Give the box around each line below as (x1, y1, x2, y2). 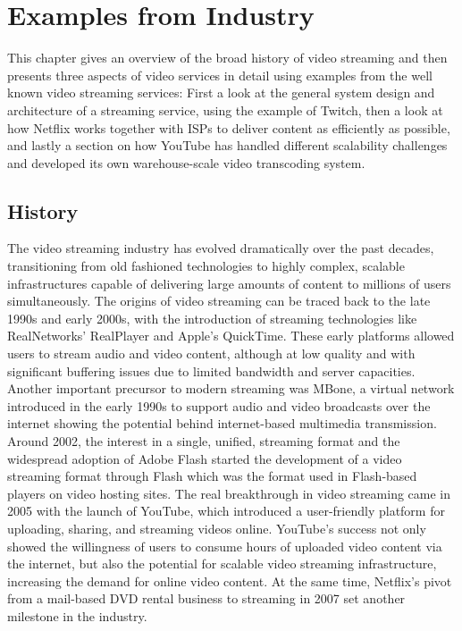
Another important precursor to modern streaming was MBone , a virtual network (7, 379, 455, 398)
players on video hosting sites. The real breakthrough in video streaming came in (7, 484, 451, 502)
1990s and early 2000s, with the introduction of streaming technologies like (7, 308, 417, 327)
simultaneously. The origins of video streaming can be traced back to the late (7, 291, 431, 310)
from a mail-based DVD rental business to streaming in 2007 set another (7, 589, 406, 608)
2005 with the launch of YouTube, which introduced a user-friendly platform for (7, 501, 445, 520)
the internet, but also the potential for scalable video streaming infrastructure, (7, 554, 437, 573)
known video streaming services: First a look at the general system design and (7, 83, 435, 102)
